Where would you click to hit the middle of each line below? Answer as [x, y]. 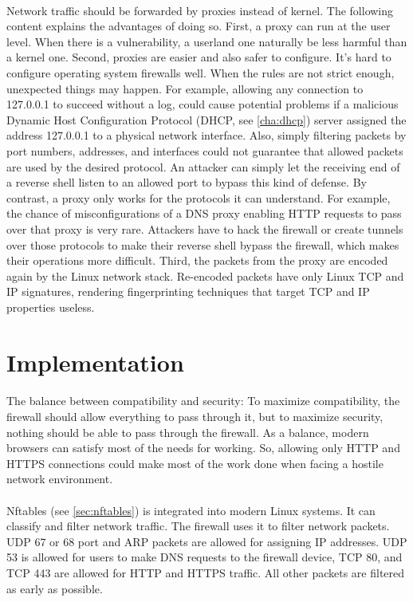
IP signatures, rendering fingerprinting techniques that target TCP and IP [188, 291]
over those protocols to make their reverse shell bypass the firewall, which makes [203, 244]
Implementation [95, 362]
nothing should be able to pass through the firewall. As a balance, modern [188, 432]
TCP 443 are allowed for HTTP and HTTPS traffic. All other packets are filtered [206, 572]
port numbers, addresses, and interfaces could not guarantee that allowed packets [205, 150]
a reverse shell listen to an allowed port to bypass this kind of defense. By [187, 182]
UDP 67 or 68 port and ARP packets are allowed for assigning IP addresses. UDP [207, 541]
